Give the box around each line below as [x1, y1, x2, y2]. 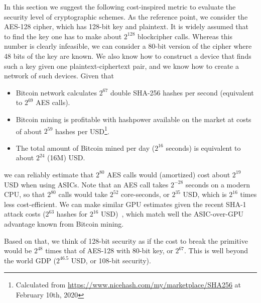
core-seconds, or [121, 189, 170, 199]
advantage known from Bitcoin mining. [4, 218, 124, 229]
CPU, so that [4, 189, 45, 199]
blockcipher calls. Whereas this [137, 31, 232, 41]
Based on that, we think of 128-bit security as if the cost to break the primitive [4, 235, 248, 246]
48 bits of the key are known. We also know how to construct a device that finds [4, 50, 251, 61]
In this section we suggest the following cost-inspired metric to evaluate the [4, 2, 236, 12]
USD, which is [183, 189, 227, 199]
